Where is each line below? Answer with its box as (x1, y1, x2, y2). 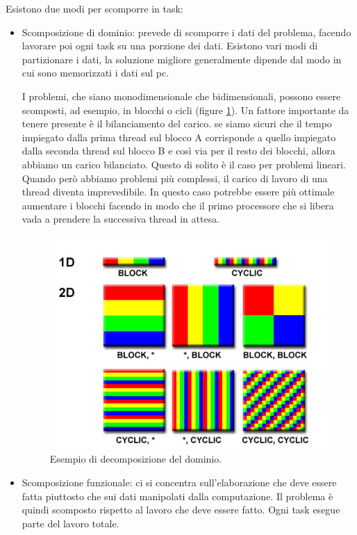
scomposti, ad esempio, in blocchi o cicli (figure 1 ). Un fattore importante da (22, 102, 349, 117)
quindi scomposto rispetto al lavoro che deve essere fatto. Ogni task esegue (22, 502, 340, 517)
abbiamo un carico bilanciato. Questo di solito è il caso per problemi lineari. (22, 157, 346, 171)
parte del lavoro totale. (22, 516, 119, 530)
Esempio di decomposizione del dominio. (49, 452, 222, 466)
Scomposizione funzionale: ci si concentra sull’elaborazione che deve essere (22, 474, 337, 489)
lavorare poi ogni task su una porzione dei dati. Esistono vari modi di (22, 38, 318, 53)
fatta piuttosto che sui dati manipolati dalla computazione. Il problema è (22, 488, 333, 503)
